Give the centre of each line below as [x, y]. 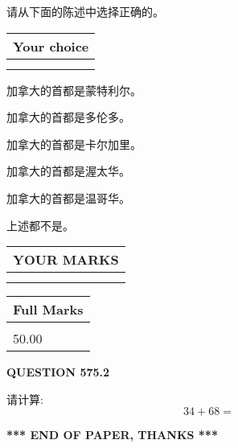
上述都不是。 [40, 225]
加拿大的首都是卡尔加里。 [74, 144]
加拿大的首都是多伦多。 [68, 117]
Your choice [51, 46]
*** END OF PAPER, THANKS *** [112, 435]
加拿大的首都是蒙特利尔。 [74, 90]
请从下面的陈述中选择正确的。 [85, 11]
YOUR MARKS [66, 260]
